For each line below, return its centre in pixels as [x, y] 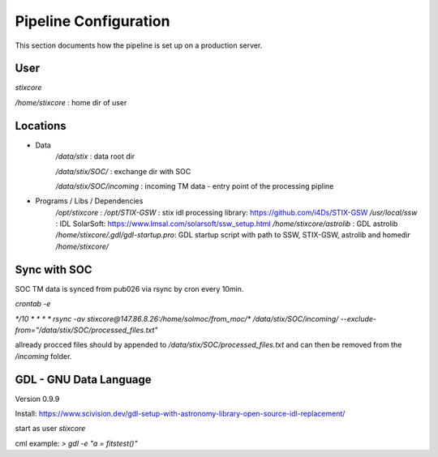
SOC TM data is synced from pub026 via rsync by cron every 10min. [129, 288]
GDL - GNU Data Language [83, 380]
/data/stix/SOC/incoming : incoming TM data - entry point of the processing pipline [195, 186]
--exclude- [359, 318]
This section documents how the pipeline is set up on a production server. [139, 45]
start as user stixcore [50, 429]
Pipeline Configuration [92, 21]
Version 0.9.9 [37, 399]
